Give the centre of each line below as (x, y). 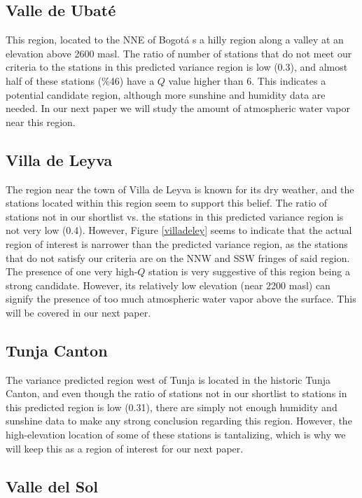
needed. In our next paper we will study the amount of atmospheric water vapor (178, 108)
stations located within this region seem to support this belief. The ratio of (167, 203)
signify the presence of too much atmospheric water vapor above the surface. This (181, 299)
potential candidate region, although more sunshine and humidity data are (166, 94)
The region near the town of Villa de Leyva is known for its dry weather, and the (180, 189)
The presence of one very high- (72, 271)
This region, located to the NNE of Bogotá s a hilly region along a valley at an (175, 40)
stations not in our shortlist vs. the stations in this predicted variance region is (175, 216)
